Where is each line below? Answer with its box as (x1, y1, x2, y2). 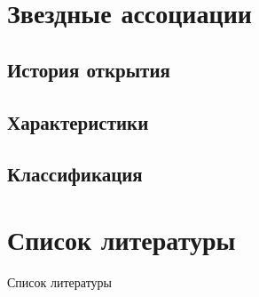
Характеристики (7, 108, 149, 135)
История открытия (7, 55, 170, 83)
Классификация (7, 160, 143, 188)
